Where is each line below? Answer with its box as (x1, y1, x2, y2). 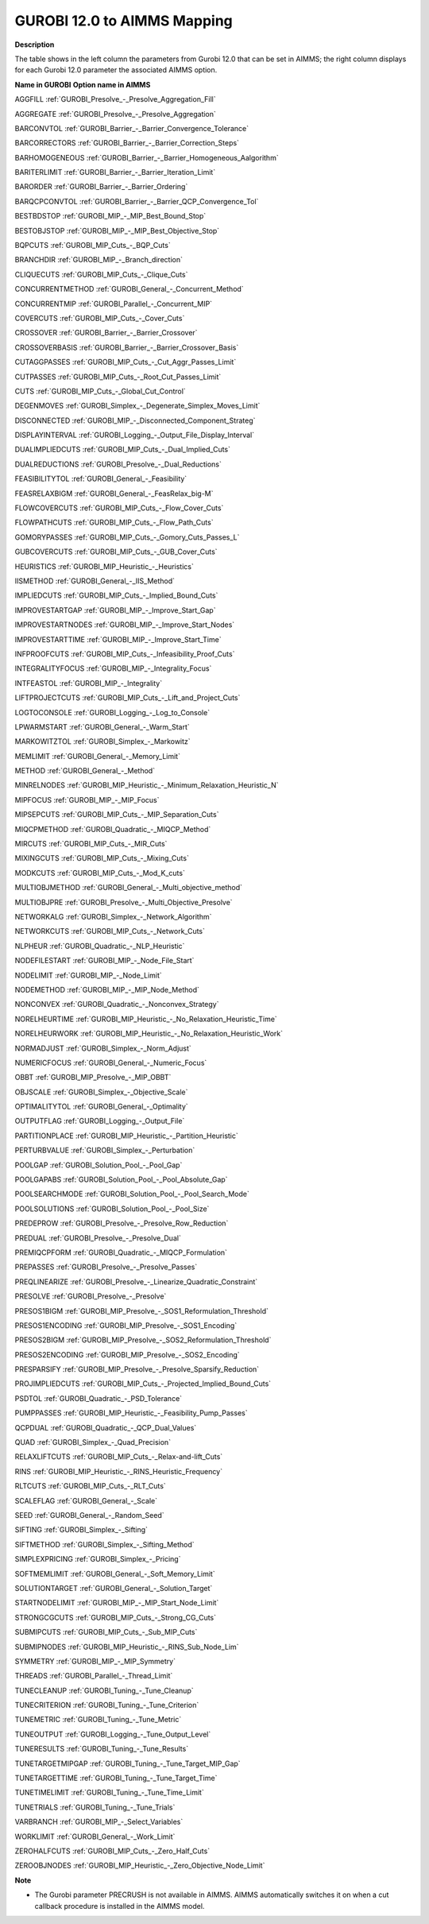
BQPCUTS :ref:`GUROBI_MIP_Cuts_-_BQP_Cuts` (14, 241, 171, 250)
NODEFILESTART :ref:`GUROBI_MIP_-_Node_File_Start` (14, 956, 195, 966)
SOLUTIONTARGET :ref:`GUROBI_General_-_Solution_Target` (14, 1583, 213, 1593)
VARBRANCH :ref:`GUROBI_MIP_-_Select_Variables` (14, 1817, 184, 1827)
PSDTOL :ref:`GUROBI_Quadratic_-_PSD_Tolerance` (14, 1393, 183, 1403)
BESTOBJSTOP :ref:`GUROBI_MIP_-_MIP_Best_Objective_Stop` (14, 226, 220, 235)
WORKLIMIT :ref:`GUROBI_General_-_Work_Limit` (14, 1832, 176, 1841)
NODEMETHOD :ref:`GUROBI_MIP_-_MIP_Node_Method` (14, 985, 200, 994)
